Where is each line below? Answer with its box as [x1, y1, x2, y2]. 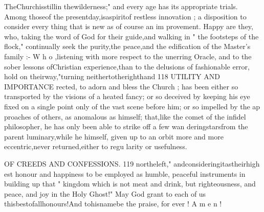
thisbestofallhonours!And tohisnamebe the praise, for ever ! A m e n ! [4, 198, 222, 209]
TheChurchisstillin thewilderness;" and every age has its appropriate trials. [4, 1, 238, 11]
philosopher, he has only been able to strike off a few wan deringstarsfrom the [4, 121, 248, 132]
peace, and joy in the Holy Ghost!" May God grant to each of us [4, 188, 206, 199]
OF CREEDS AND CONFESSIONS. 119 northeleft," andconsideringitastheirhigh [4, 158, 260, 169]
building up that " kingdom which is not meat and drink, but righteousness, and [4, 178, 256, 189]
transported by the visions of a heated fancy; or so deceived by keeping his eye [4, 91, 250, 102]
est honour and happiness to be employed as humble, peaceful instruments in [4, 168, 246, 179]
